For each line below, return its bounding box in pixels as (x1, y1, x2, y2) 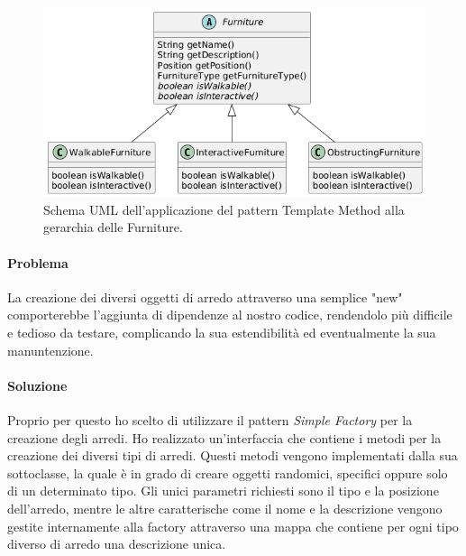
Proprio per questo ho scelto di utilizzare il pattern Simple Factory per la (7, 410, 413, 429)
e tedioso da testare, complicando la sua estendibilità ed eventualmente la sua (7, 323, 436, 341)
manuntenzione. (7, 340, 94, 359)
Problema (7, 253, 69, 272)
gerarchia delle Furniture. (43, 218, 183, 236)
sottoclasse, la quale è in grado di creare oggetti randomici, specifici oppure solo (7, 463, 448, 482)
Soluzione (7, 375, 68, 394)
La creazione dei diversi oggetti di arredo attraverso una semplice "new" (7, 287, 403, 306)
